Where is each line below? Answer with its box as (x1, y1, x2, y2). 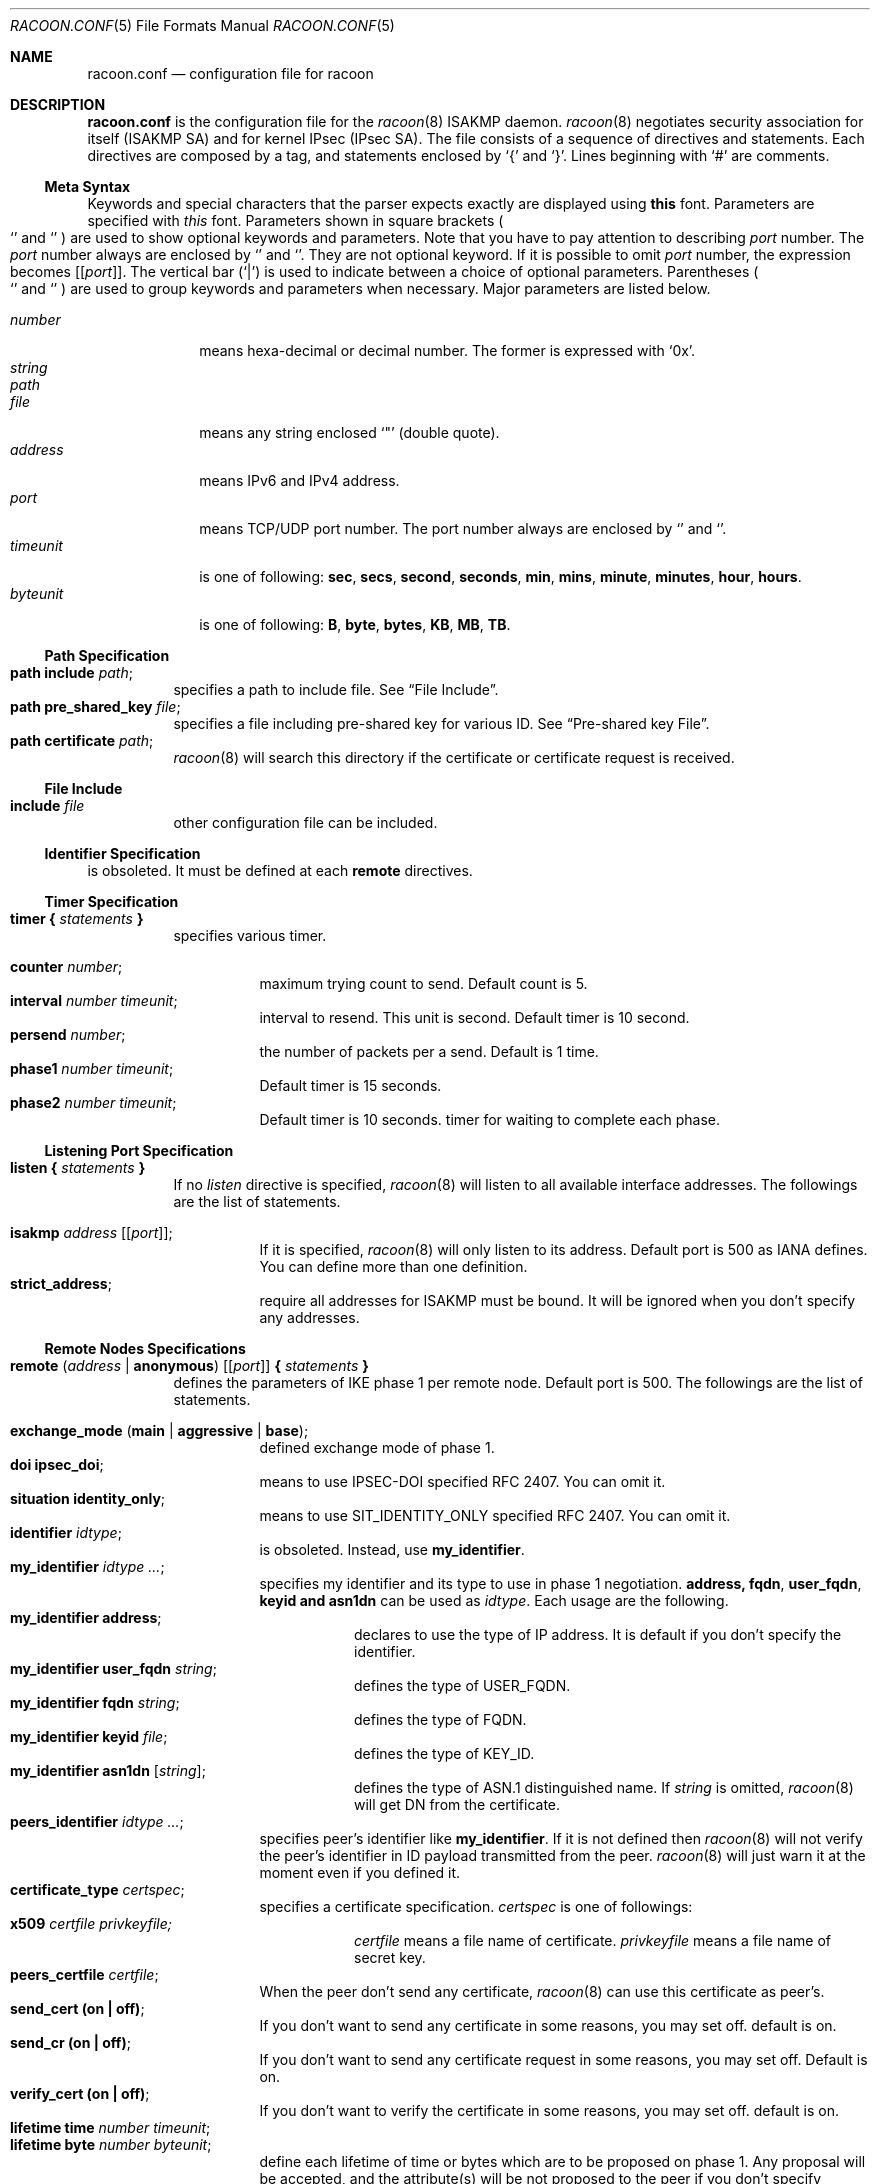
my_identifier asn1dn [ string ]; (10, 1762, 206, 1779)
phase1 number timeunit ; (10, 1060, 174, 1077)
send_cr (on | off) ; (10, 2034, 131, 2051)
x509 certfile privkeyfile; (10, 1915, 172, 1932)
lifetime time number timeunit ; (10, 2119, 211, 2136)
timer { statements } (10, 910, 144, 927)
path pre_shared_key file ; (10, 698, 181, 715)
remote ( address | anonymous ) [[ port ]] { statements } (10, 1357, 369, 1374)
